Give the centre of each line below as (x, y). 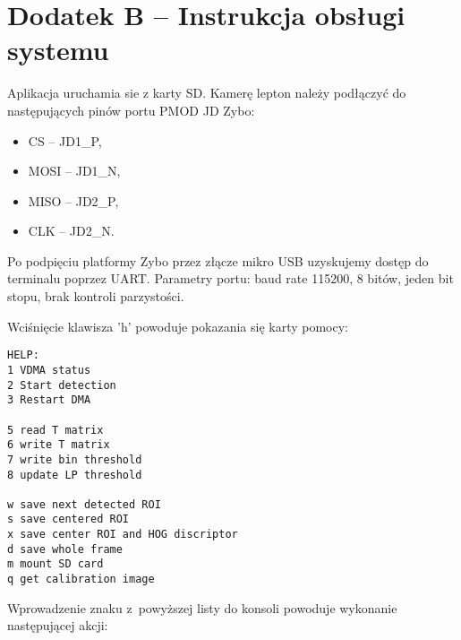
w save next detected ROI (84, 504)
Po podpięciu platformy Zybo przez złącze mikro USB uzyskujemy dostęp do (218, 260)
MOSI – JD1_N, (74, 171)
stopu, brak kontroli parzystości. (96, 296)
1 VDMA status (49, 370)
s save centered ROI (68, 519)
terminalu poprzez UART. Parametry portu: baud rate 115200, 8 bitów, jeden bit (230, 278)
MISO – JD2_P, (73, 200)
